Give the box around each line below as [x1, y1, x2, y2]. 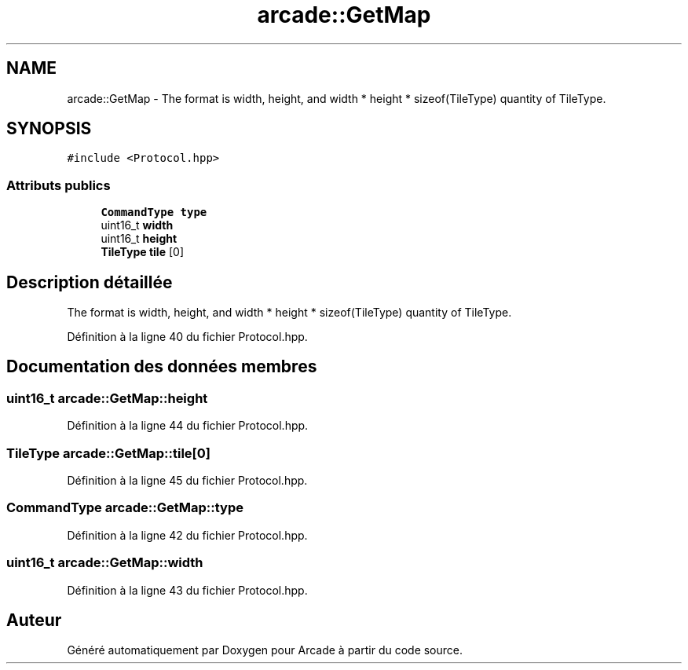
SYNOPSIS [6, 119, 92, 139]
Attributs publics [6, 177, 111, 193]
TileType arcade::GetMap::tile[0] [6, 445, 210, 461]
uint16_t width [101, 218, 174, 232]
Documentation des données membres [6, 357, 317, 377]
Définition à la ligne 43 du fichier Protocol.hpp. [67, 583, 308, 597]
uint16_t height [101, 232, 177, 246]
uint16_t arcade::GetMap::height [6, 390, 208, 406]
